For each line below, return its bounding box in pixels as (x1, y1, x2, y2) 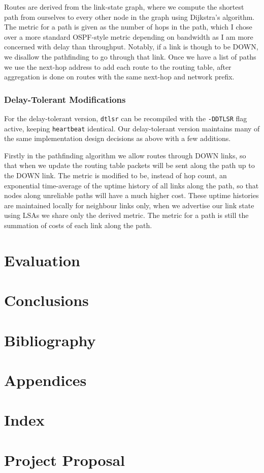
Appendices (4, 369, 87, 390)
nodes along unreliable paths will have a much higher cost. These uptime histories (4, 190, 259, 201)
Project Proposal (4, 449, 125, 470)
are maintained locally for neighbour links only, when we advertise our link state (4, 200, 254, 210)
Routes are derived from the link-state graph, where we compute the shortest (4, 2, 244, 12)
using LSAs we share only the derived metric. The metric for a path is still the (4, 210, 249, 220)
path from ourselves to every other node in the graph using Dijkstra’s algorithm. (4, 11, 255, 22)
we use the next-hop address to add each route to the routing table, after (4, 61, 232, 72)
